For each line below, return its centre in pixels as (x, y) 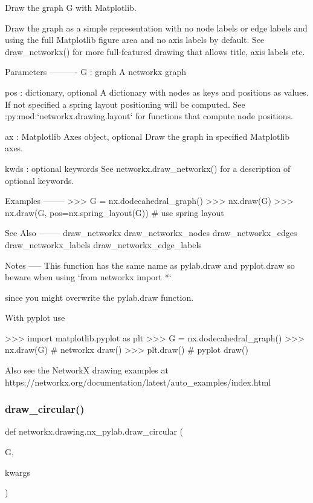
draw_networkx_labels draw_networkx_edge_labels (103, 244)
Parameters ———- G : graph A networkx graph (96, 72)
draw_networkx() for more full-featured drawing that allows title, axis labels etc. (155, 51)
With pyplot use (35, 317)
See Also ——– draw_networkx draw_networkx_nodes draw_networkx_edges (151, 233)
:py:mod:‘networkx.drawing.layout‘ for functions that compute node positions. (149, 116)
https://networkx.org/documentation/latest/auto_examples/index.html (138, 382)
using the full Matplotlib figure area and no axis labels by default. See (135, 40)
